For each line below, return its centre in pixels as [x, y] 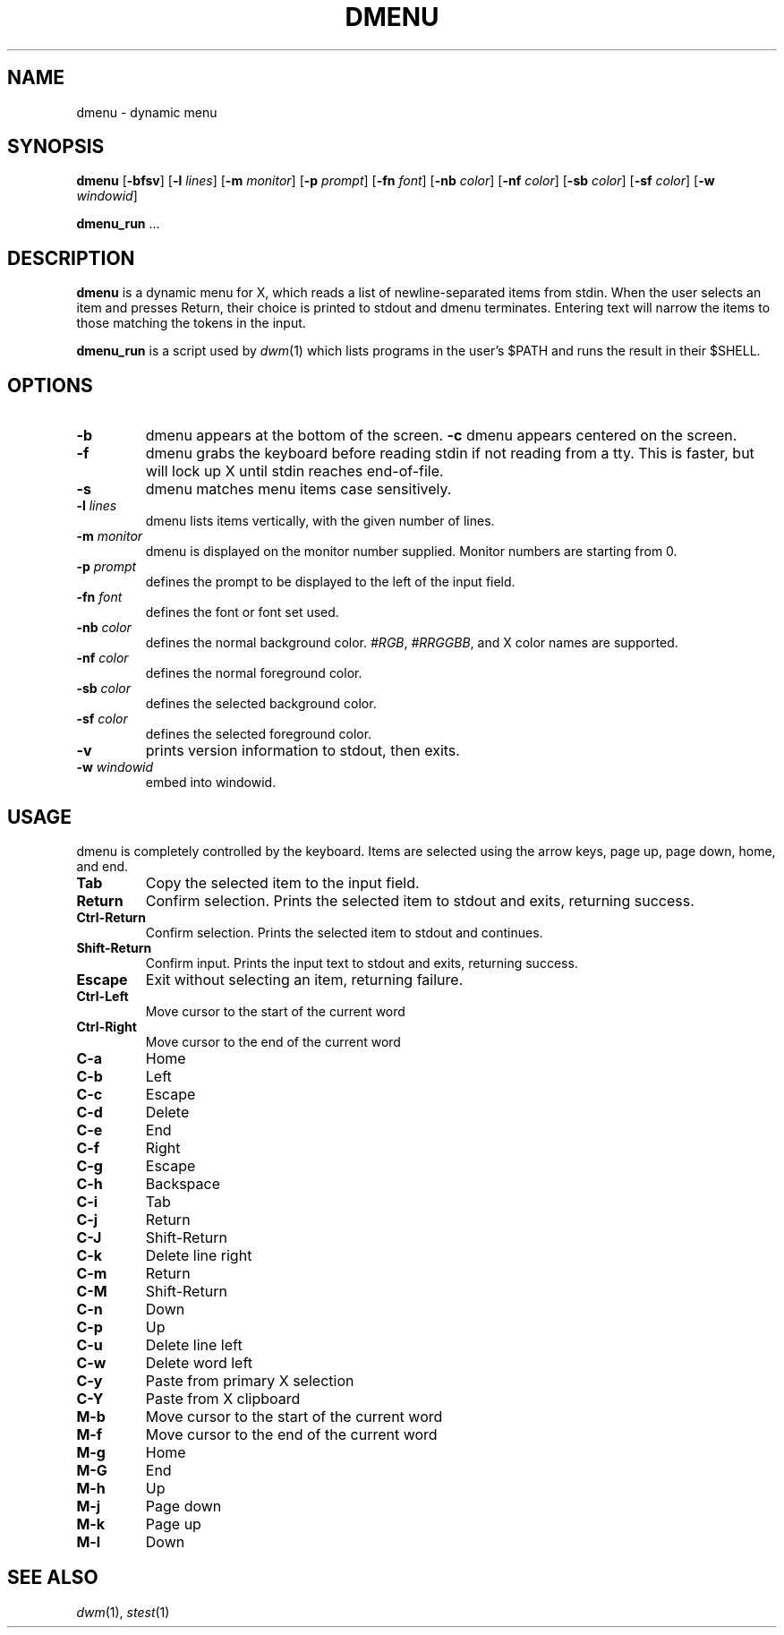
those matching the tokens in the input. [191, 323]
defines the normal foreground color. [254, 673]
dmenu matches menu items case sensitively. [298, 489]
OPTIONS [50, 385]
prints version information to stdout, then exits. [303, 751]
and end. [102, 866]
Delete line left [194, 1344]
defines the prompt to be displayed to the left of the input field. [330, 582]
